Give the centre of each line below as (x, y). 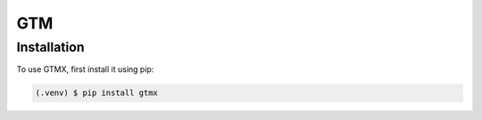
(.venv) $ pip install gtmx (96, 93)
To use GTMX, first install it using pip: (85, 69)
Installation (50, 47)
